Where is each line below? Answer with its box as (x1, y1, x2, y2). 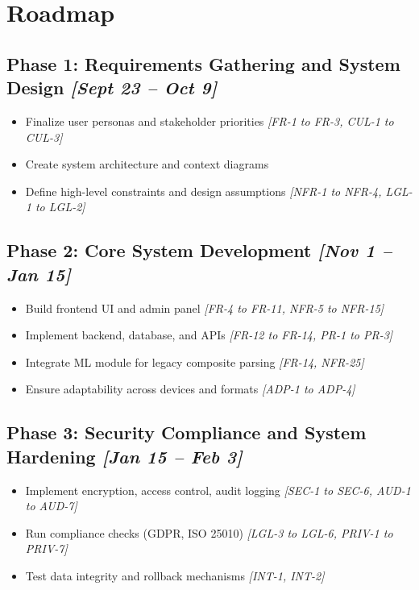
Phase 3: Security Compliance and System (6, 420, 367, 445)
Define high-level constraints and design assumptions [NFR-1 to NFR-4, (25, 182, 382, 199)
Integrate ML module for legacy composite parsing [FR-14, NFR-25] (25, 353, 364, 370)
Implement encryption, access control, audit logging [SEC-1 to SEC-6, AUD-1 (25, 481, 411, 498)
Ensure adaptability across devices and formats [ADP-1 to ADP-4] (25, 380, 355, 397)
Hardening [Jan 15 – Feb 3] (6, 443, 243, 468)
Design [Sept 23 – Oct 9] (6, 75, 218, 100)
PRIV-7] (25, 540, 68, 557)
